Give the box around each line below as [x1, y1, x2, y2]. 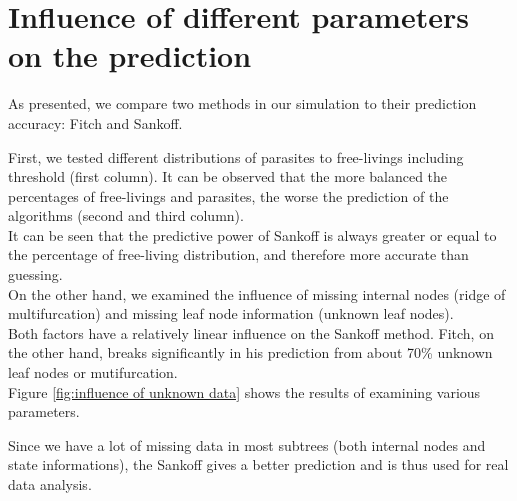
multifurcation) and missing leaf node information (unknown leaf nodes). [8, 303, 454, 324]
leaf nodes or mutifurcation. [8, 362, 178, 383]
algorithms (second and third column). [8, 205, 244, 226]
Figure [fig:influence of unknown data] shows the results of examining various [8, 381, 481, 402]
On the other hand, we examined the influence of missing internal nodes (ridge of [8, 283, 506, 304]
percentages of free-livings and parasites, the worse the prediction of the [8, 185, 449, 206]
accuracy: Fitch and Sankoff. [8, 112, 183, 133]
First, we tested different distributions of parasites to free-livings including [8, 146, 464, 167]
